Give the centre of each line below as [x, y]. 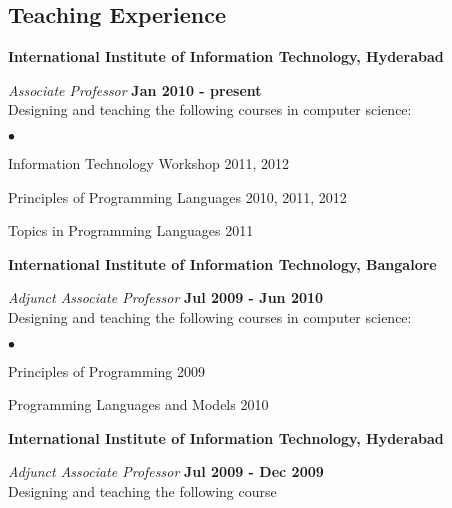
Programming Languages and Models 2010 [138, 404]
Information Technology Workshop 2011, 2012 [148, 162]
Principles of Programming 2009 [106, 370]
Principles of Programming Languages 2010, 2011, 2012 [177, 196]
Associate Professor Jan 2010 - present [135, 89]
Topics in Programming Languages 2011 [131, 230]
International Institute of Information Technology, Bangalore [222, 263]
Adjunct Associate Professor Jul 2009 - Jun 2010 [166, 297]
